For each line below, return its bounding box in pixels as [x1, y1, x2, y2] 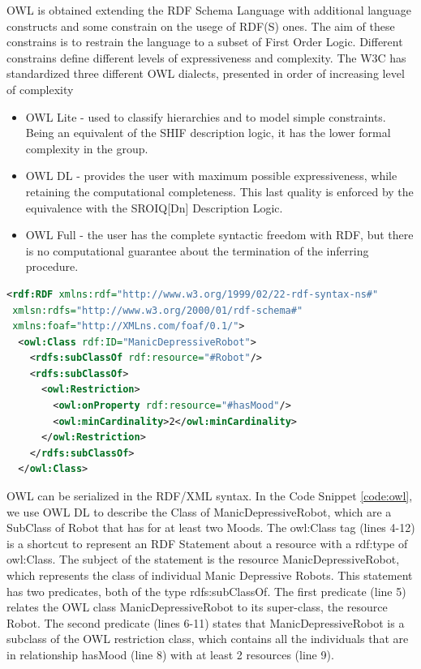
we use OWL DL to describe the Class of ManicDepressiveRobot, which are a [6, 503, 392, 520]
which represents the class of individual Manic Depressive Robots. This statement [6, 567, 413, 583]
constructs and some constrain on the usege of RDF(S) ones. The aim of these [6, 17, 395, 34]
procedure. [25, 258, 79, 275]
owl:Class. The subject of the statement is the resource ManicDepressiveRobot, [6, 551, 400, 568]
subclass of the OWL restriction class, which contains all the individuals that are [6, 630, 409, 647]
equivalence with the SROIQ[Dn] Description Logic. [25, 199, 283, 216]
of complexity [6, 80, 74, 97]
